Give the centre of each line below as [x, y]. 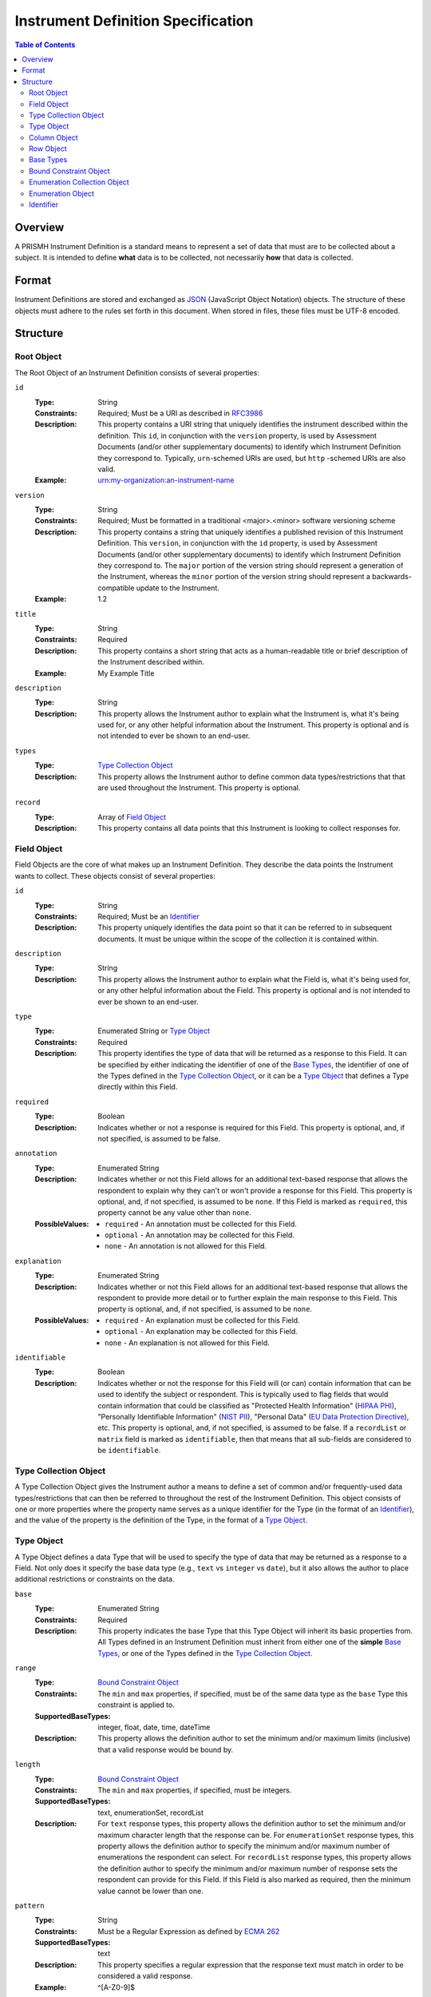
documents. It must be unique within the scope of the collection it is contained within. [238, 939]
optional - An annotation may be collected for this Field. [200, 1235]
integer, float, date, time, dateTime [154, 1727]
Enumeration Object [62, 193]
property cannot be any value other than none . [174, 1213]
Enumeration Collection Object [79, 182]
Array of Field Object [132, 817]
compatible [116, 588]
